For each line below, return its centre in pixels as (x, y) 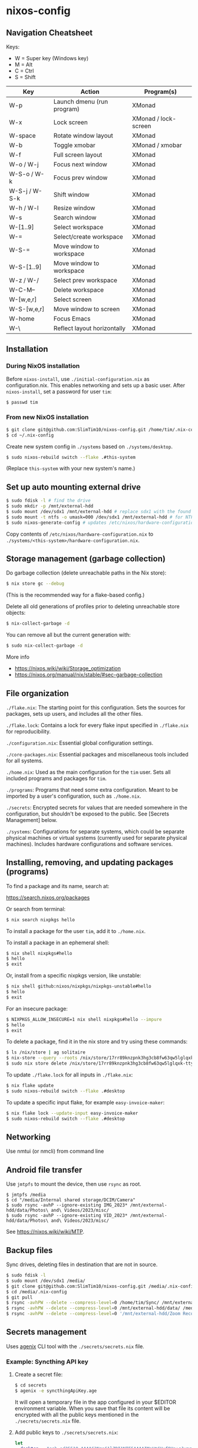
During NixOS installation (43, 366)
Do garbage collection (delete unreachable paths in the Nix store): (86, 573)
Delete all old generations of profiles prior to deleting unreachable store (93, 606)
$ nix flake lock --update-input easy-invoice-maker (72, 1113)
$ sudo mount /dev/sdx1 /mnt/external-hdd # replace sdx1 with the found (99, 512)
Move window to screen (87, 309)
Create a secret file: (39, 1375)
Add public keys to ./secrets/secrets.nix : (67, 1432)
